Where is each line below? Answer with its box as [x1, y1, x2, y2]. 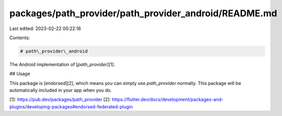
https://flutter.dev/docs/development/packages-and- [111, 97, 224, 103]
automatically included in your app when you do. [9, 87, 112, 94]
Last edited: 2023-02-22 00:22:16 [9, 25, 81, 32]
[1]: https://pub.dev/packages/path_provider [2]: [9, 97, 111, 103]
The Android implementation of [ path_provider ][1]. [9, 61, 115, 67]
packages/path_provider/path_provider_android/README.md [9, 8, 277, 19]
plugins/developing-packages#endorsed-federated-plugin [9, 103, 133, 109]
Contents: [9, 35, 30, 41]
